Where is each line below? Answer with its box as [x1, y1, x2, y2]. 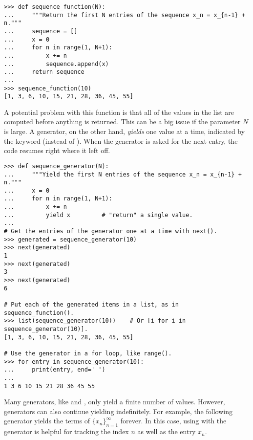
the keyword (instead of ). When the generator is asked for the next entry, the [4, 135, 238, 146]
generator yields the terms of [4, 416, 90, 426]
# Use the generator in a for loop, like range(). [4, 350, 172, 357]
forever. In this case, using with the [120, 416, 227, 426]
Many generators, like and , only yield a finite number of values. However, [4, 396, 225, 407]
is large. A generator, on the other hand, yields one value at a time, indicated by [4, 126, 245, 136]
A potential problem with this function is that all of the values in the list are [4, 107, 234, 117]
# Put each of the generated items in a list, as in [4, 301, 179, 308]
